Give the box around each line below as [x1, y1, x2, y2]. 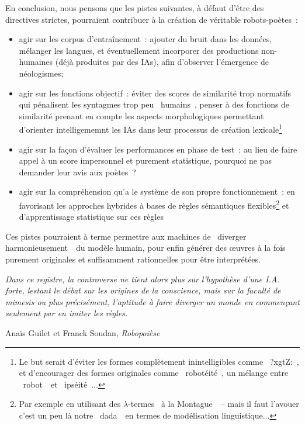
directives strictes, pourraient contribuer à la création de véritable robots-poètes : [5, 13, 298, 25]
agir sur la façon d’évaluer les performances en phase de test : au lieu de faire [19, 143, 297, 155]
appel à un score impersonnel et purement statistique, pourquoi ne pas [19, 154, 272, 167]
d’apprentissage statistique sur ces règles [19, 210, 164, 223]
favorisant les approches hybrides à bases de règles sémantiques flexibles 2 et [19, 197, 289, 211]
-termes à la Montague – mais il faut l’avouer [128, 398, 299, 410]
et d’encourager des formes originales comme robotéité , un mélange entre [19, 367, 289, 379]
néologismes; [19, 67, 64, 79]
